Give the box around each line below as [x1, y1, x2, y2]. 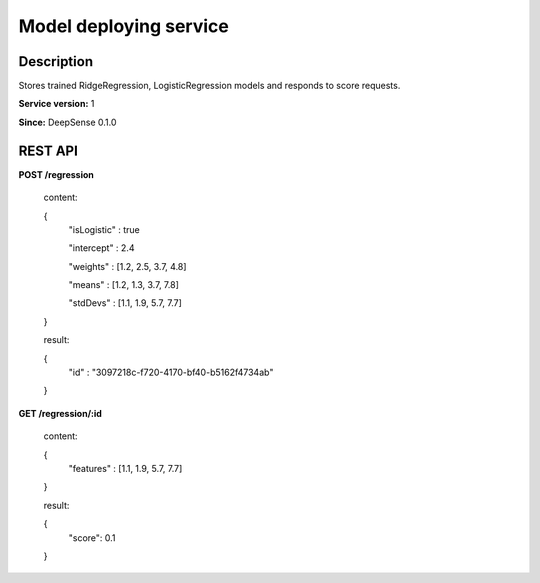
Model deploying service [18, 15, 229, 37]
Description [18, 53, 94, 70]
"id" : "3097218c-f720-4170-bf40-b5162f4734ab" [68, 366, 274, 379]
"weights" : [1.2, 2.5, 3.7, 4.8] [68, 260, 187, 272]
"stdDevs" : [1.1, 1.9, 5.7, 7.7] [68, 297, 182, 309]
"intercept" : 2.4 [68, 242, 135, 254]
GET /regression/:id [18, 407, 102, 419]
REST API [18, 142, 79, 159]
